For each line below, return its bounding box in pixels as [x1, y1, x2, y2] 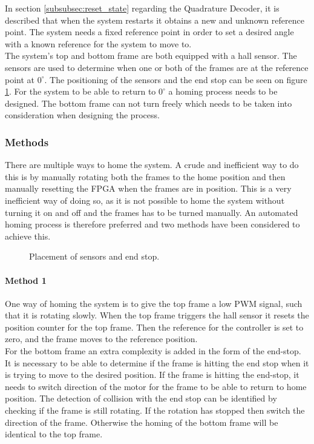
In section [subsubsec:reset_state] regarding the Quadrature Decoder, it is [5, 2, 280, 14]
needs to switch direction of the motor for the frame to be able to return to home [5, 380, 307, 392]
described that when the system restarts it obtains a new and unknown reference [5, 13, 304, 26]
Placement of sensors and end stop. [29, 250, 160, 263]
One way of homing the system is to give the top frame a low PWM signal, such [5, 297, 303, 309]
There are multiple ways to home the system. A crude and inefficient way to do [5, 158, 299, 171]
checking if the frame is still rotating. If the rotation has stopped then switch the [5, 404, 305, 417]
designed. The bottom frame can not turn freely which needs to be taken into [5, 96, 292, 109]
